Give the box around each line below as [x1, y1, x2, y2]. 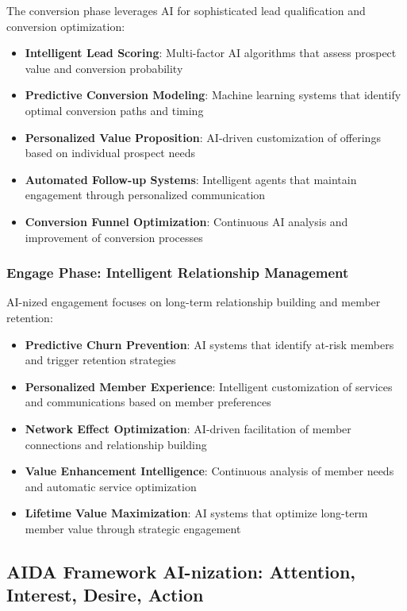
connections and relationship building [25, 436, 207, 452]
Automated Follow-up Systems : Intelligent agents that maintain [25, 171, 357, 187]
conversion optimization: [6, 17, 125, 34]
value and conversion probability [25, 60, 183, 76]
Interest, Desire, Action [6, 582, 204, 607]
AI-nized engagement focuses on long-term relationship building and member [6, 294, 381, 310]
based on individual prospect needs [25, 144, 195, 161]
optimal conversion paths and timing [25, 102, 204, 118]
